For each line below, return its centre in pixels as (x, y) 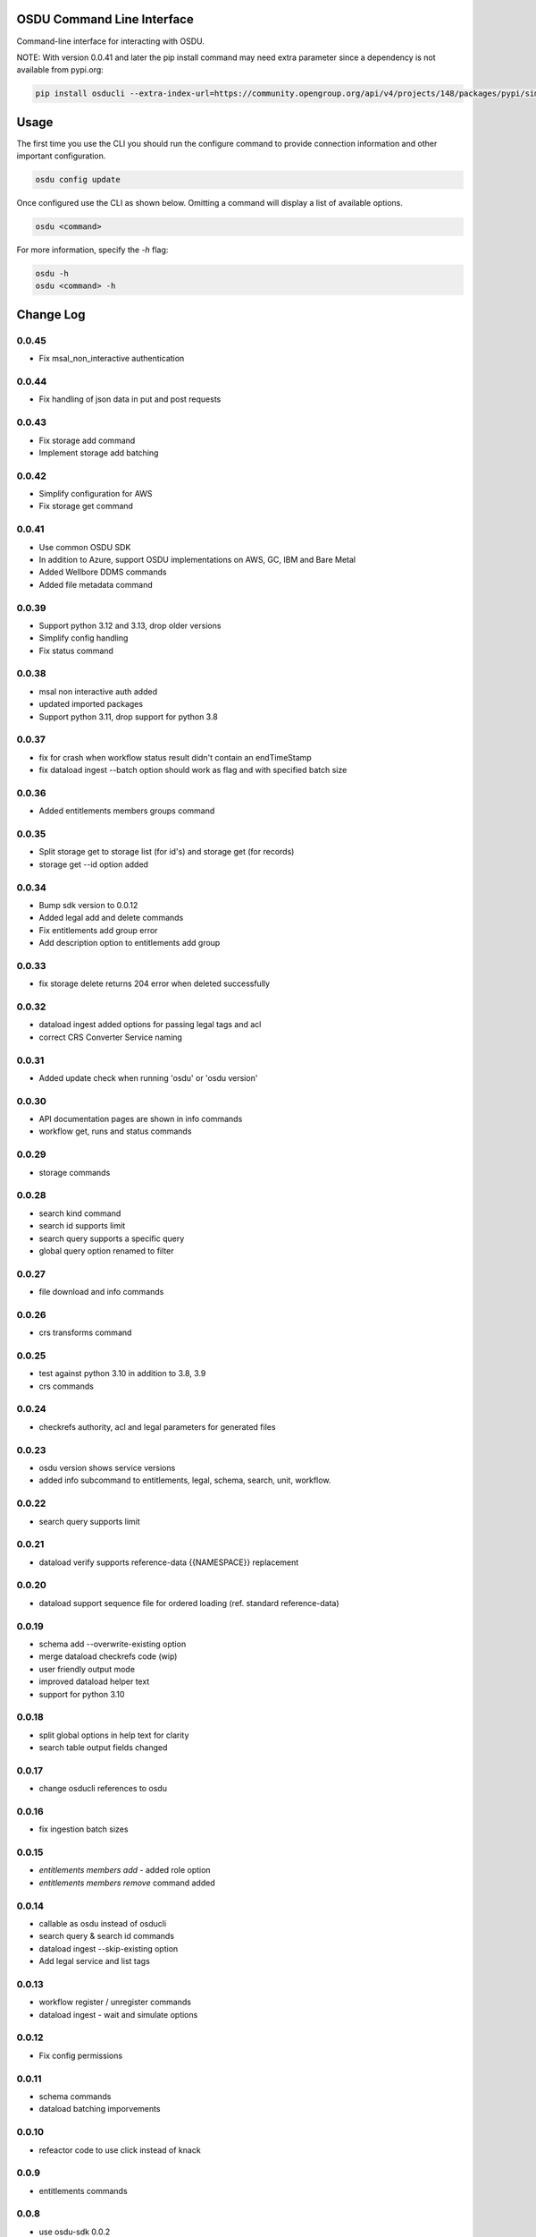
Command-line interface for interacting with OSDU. (111, 41)
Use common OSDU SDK (85, 547)
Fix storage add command (87, 440)
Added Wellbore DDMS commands (103, 572)
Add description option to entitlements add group (130, 943)
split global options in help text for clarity (114, 1735)
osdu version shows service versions (107, 1468)
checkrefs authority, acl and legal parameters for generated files (157, 1426)
